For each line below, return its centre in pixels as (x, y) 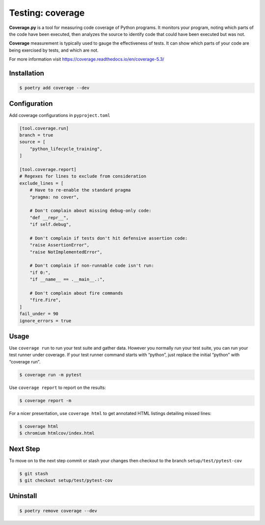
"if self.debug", (51, 224)
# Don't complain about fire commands (76, 293)
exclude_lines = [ (41, 183)
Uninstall (23, 496)
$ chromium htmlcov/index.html (57, 433)
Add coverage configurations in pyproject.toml (60, 115)
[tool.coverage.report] (48, 169)
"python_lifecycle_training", (66, 149)
